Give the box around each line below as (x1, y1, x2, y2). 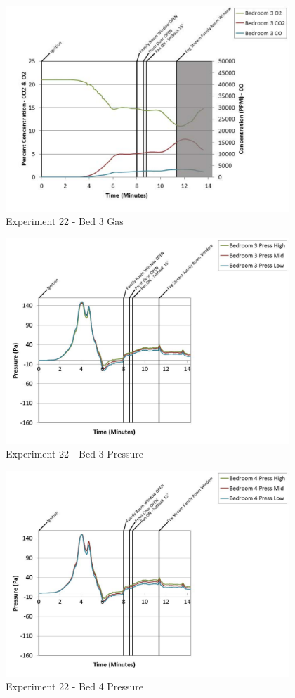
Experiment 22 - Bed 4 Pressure (6, 679, 144, 694)
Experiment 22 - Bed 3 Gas (6, 214, 124, 228)
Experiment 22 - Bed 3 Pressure (6, 446, 144, 461)
